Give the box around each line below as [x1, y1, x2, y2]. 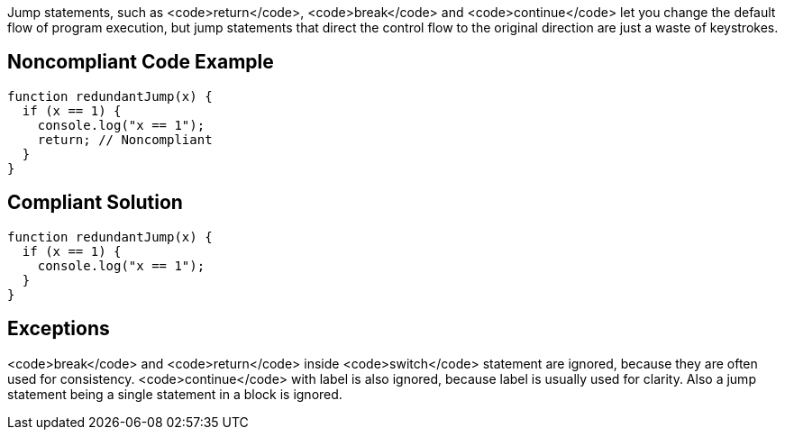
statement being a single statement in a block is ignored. [7, 386, 342, 402]
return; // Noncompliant [37, 132, 213, 147]
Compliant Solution [7, 191, 183, 214]
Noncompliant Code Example [7, 50, 274, 74]
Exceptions [7, 317, 110, 341]
